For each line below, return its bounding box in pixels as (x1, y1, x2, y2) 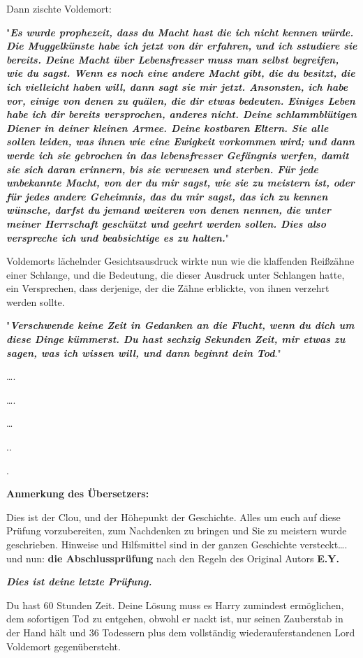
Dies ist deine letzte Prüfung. (6, 574, 152, 589)
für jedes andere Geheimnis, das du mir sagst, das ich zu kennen (6, 189, 328, 203)
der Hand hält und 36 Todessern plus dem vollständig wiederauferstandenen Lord (6, 624, 355, 639)
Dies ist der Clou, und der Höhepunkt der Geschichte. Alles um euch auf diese (6, 509, 341, 524)
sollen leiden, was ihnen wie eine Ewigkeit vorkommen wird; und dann (6, 134, 355, 149)
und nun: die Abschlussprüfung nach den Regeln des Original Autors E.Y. (6, 550, 339, 565)
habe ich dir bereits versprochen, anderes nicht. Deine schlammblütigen (6, 107, 357, 122)
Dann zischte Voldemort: (6, 1, 112, 15)
